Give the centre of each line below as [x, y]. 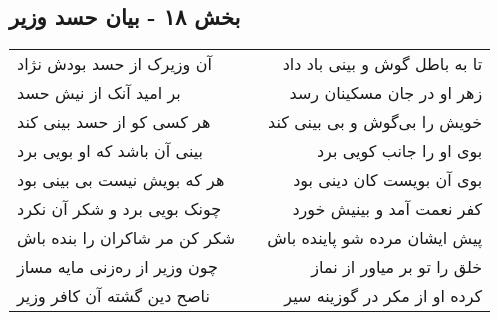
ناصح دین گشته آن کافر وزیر [113, 296]
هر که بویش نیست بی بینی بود [121, 180]
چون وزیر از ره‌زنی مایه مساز [117, 267]
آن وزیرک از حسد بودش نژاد [114, 64]
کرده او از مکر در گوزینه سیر [383, 296]
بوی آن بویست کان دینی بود [388, 180]
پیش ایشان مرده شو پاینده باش [375, 238]
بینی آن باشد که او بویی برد [110, 151]
